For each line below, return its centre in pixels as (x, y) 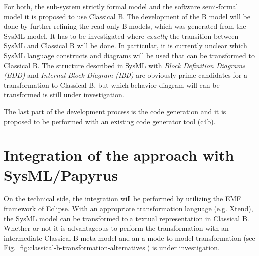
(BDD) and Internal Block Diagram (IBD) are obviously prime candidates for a (126, 75)
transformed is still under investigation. (64, 94)
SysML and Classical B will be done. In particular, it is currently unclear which (126, 46)
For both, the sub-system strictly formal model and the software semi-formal (121, 6)
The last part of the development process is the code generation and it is (115, 111)
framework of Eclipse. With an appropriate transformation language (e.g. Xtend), (129, 208)
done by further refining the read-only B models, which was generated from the (125, 26)
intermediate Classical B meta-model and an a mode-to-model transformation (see (129, 237)
